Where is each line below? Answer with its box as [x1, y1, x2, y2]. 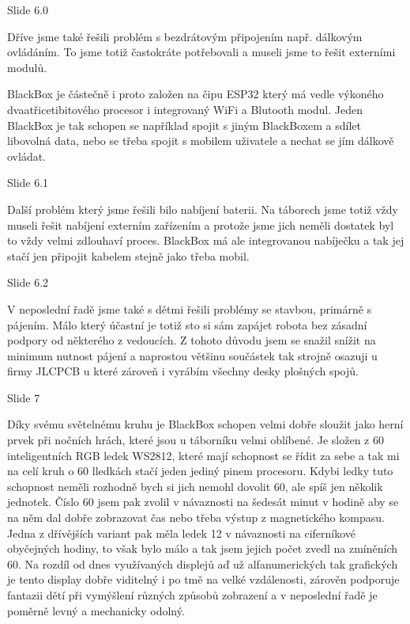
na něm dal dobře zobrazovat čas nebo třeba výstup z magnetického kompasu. [7, 509, 385, 526]
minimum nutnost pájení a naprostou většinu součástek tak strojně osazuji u [7, 347, 378, 363]
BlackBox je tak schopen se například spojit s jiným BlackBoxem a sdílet [7, 116, 361, 133]
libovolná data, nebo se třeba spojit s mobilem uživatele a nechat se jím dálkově [7, 132, 394, 149]
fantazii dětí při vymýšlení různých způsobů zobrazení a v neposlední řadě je [7, 587, 378, 603]
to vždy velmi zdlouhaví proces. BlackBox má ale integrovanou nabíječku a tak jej [7, 232, 404, 249]
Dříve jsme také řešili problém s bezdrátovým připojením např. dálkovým [7, 28, 363, 44]
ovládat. [7, 147, 47, 164]
